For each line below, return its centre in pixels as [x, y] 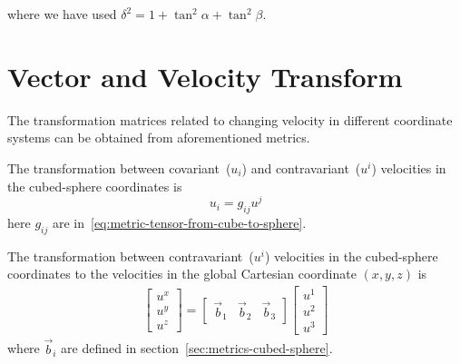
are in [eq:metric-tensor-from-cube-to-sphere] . [179, 222]
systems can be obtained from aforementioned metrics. [159, 138]
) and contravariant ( [301, 167]
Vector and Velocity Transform [205, 76]
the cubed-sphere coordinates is [95, 186]
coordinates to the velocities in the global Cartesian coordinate [182, 274]
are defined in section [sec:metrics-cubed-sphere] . [197, 348]
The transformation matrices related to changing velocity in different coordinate [230, 119]
